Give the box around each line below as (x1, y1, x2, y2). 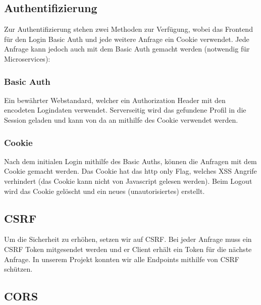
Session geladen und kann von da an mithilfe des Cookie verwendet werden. (4, 114, 238, 125)
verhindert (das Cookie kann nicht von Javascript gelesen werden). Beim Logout (4, 175, 252, 186)
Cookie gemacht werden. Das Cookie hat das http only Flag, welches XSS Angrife (4, 166, 257, 176)
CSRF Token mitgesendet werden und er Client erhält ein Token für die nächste (4, 243, 252, 254)
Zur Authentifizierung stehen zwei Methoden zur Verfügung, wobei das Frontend (4, 24, 253, 34)
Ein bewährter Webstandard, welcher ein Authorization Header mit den (4, 94, 226, 105)
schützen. (4, 264, 33, 274)
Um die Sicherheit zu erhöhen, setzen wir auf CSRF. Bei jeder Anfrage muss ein (4, 234, 252, 244)
